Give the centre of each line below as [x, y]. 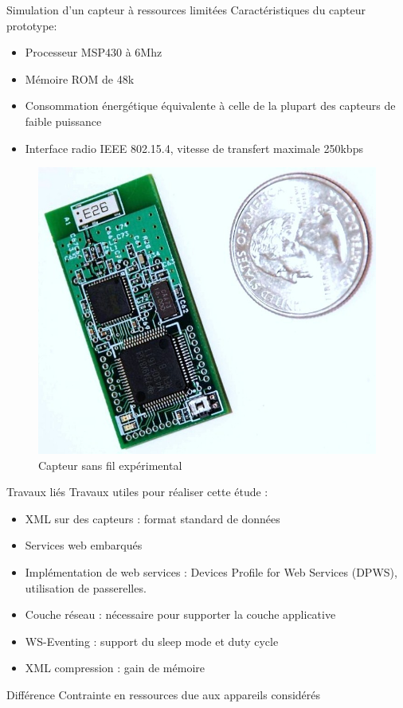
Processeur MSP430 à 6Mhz [94, 52]
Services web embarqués [84, 545]
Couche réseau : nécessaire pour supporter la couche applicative [180, 614]
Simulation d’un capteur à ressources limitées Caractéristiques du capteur [186, 10]
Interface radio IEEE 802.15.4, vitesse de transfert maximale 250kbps [194, 148]
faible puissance [63, 121]
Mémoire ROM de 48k [80, 78]
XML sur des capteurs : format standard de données [153, 518]
